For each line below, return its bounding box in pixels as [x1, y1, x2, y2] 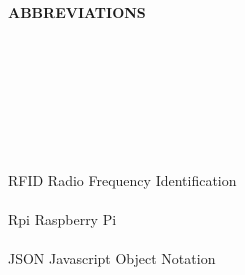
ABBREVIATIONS [8, 2, 146, 22]
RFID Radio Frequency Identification [8, 169, 237, 190]
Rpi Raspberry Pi [8, 209, 117, 230]
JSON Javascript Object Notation [8, 248, 216, 269]
